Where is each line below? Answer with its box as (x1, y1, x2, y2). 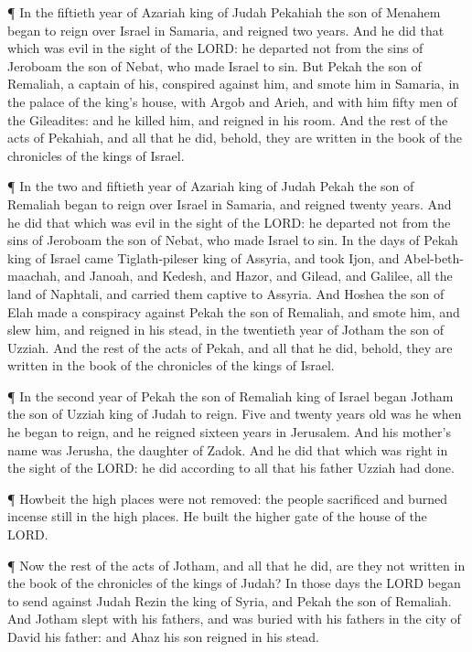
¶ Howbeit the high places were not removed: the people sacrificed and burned (7, 488, 447, 508)
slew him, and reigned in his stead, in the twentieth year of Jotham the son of (7, 320, 444, 339)
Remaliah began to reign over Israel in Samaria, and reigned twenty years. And (7, 194, 452, 213)
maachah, (7, 266, 60, 285)
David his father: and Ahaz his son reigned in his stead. (7, 627, 319, 646)
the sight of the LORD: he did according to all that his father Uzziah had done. (7, 458, 455, 477)
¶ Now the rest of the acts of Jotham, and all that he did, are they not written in (7, 555, 466, 574)
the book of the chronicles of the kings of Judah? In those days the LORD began (7, 573, 461, 593)
